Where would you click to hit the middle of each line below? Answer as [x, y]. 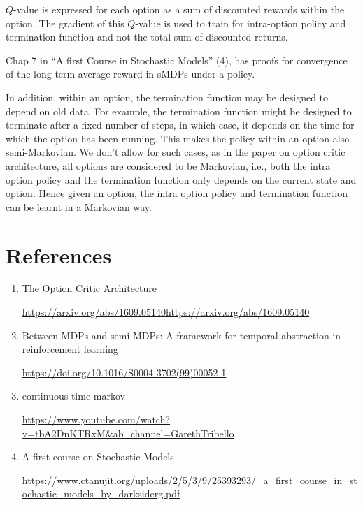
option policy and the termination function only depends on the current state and [181, 179]
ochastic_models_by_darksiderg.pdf [101, 493]
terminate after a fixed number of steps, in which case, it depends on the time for [180, 125]
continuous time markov [73, 396]
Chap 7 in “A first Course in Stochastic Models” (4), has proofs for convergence [177, 60]
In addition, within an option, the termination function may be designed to [167, 97]
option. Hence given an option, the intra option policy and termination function [177, 193]
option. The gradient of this [65, 23]
